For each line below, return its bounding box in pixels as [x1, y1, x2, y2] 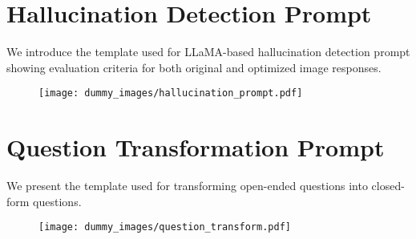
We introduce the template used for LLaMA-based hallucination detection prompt [6, 43, 410, 60]
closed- [371, 177, 405, 194]
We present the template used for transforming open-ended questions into [6, 177, 368, 194]
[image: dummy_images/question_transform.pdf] [38, 221, 291, 233]
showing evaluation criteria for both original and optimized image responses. [6, 59, 382, 75]
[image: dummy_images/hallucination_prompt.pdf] [38, 87, 303, 99]
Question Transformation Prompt [6, 131, 385, 164]
